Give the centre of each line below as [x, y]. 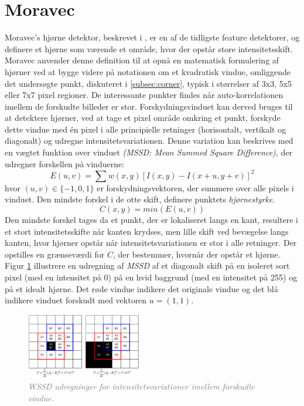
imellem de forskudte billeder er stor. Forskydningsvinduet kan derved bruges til [149, 106]
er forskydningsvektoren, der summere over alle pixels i [195, 187]
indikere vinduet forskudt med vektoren [76, 300]
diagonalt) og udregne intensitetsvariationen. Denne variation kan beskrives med [149, 141]
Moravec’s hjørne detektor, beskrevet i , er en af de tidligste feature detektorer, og [152, 37]
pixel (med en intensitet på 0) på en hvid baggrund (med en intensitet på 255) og [151, 277]
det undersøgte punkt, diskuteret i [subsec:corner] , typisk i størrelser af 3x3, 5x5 [148, 83]
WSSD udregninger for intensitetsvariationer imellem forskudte [142, 386]
